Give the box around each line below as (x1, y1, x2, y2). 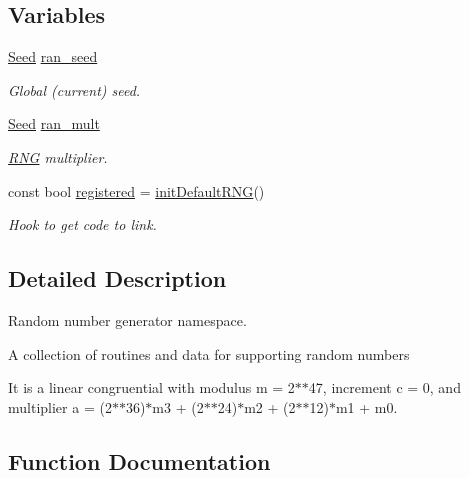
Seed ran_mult (8, 113, 100, 134)
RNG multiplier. (8, 146, 108, 167)
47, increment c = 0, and (308, 377, 461, 398)
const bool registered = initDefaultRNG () (8, 180, 265, 201)
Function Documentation (8, 445, 271, 476)
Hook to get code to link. (8, 214, 157, 235)
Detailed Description (8, 263, 227, 294)
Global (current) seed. (8, 79, 141, 100)
